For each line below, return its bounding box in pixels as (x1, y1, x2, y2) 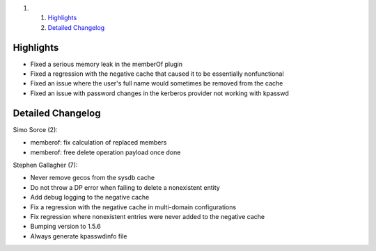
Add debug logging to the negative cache (30, 193, 150, 202)
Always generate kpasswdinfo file (30, 232, 127, 240)
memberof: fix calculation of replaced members (30, 138, 167, 147)
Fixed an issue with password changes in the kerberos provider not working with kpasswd (30, 89, 289, 97)
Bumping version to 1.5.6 (30, 222, 101, 231)
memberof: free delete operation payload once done (30, 148, 181, 156)
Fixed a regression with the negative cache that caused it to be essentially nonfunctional (30, 70, 285, 78)
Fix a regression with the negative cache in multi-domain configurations (30, 202, 237, 211)
